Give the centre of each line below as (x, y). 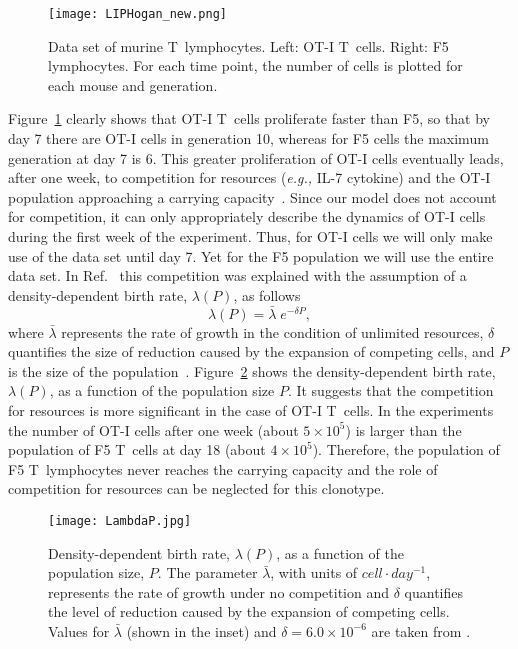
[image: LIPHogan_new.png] (137, 14)
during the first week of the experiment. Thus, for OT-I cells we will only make (250, 236)
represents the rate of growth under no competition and (219, 591)
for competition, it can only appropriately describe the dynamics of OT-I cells (247, 216)
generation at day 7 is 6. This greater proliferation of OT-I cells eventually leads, (256, 157)
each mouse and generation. (133, 84)
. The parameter (207, 572)
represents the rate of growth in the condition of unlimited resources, (272, 331)
